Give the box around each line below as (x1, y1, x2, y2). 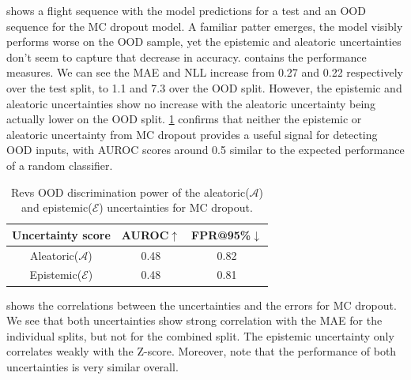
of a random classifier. (6, 156, 113, 173)
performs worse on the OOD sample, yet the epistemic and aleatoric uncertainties (6, 33, 402, 50)
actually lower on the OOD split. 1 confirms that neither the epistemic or (6, 111, 362, 127)
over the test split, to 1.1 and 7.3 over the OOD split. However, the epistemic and (6, 79, 402, 96)
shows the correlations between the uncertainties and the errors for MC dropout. (6, 296, 397, 313)
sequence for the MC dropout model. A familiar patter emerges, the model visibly (6, 17, 403, 34)
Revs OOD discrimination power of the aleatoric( (10, 183, 250, 200)
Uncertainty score (12, 226, 111, 243)
